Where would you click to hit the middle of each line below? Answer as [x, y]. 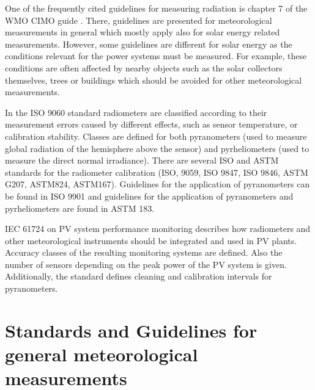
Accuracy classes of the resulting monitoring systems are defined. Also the [144, 252]
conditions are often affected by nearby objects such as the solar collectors [144, 67]
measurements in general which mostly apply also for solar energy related [143, 32]
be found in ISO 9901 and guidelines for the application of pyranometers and [149, 196]
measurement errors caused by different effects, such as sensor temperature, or [151, 124]
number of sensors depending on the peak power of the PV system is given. [146, 264]
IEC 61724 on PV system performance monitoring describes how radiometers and [158, 229]
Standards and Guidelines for [131, 330]
